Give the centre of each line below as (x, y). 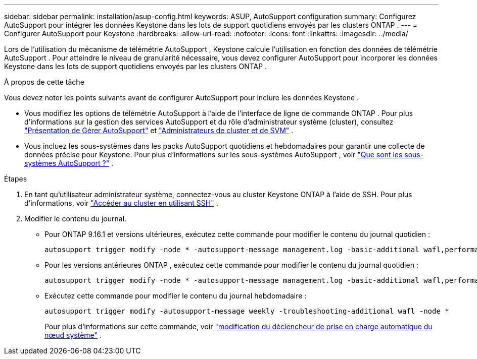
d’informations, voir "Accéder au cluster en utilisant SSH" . (121, 203)
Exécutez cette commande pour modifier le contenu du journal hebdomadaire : (176, 296)
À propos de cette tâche (44, 82)
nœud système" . (73, 335)
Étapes (16, 179)
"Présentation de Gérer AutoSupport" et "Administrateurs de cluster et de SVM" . (159, 130)
